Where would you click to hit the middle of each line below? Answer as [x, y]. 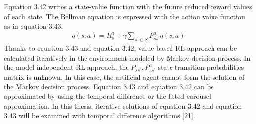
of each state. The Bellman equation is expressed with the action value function [125, 16]
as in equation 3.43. [34, 26]
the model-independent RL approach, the [66, 67]
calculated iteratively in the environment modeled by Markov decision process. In [127, 57]
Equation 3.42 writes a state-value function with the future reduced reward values [128, 6]
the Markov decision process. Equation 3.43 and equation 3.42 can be [109, 86]
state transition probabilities [201, 67]
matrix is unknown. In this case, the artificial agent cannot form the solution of [124, 77]
